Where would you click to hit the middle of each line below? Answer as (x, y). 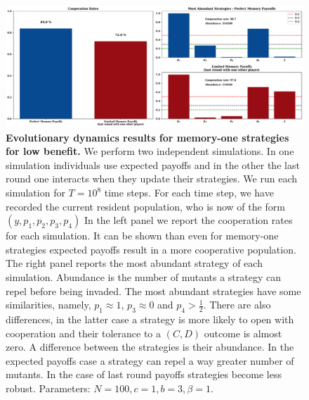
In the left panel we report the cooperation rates (188, 220)
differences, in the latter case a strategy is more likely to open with (150, 319)
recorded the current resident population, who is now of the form (145, 206)
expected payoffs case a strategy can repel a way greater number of (150, 360)
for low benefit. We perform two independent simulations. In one (150, 151)
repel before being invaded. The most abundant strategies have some (153, 290)
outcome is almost (243, 333)
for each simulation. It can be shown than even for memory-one (142, 236)
